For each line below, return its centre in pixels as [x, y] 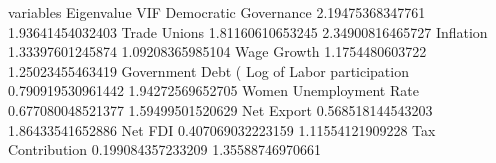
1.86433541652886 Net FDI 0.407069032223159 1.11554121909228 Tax [222, 129]
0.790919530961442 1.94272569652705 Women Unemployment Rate [213, 90]
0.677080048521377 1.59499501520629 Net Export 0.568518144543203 [220, 109]
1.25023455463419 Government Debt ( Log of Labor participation [208, 70]
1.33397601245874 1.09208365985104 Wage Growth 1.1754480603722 [217, 51]
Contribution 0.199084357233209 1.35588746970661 [165, 149]
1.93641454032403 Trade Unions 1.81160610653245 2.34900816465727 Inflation [248, 31]
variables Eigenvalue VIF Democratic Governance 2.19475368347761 [217, 12]
